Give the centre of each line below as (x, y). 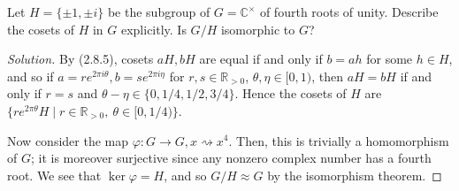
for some (390, 59)
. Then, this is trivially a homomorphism (339, 140)
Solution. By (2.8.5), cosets (80, 59)
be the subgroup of (159, 11)
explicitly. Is (153, 29)
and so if (31, 76)
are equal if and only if (261, 59)
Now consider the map (68, 140)
